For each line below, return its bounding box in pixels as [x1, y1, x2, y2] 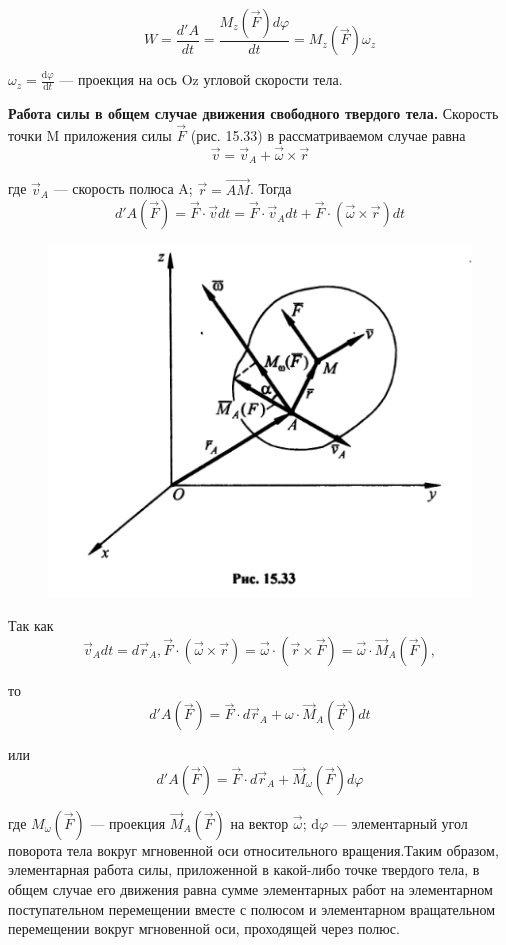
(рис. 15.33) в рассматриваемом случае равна [190, 125, 466, 146]
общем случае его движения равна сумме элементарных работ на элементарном [8, 879, 493, 900]
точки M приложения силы [8, 125, 172, 146]
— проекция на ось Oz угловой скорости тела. [59, 69, 343, 90]
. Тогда [249, 178, 292, 199]
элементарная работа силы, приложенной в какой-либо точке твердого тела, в [8, 859, 480, 880]
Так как [8, 615, 54, 636]
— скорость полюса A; [53, 178, 193, 199]
